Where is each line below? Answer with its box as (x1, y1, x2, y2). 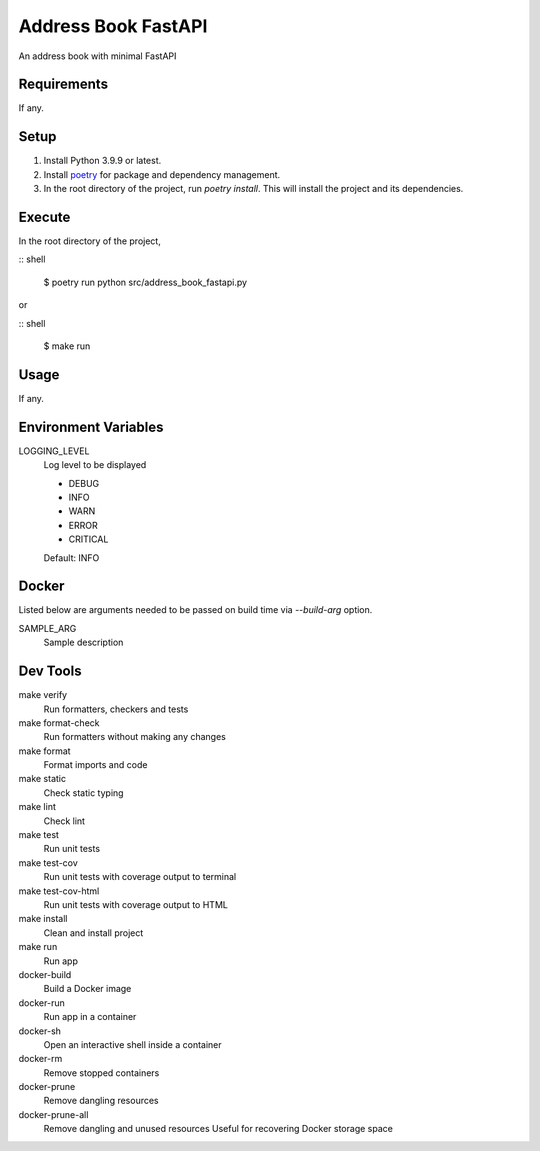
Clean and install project (43, 926, 144, 939)
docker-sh (18, 1025, 62, 1037)
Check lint (43, 815, 85, 827)
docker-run (18, 996, 65, 1009)
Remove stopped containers (43, 1066, 160, 1079)
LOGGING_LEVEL (18, 445, 90, 457)
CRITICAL (68, 533, 109, 545)
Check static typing (43, 786, 124, 799)
